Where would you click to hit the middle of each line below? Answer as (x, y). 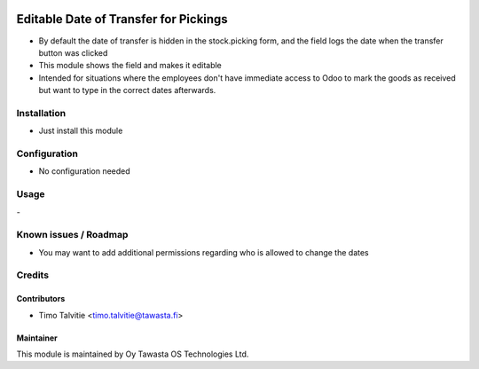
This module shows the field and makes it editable (130, 66)
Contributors (41, 299)
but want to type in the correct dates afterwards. (127, 90)
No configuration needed (84, 171)
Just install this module (81, 131)
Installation (41, 113)
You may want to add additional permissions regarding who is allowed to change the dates (204, 252)
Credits (32, 275)
